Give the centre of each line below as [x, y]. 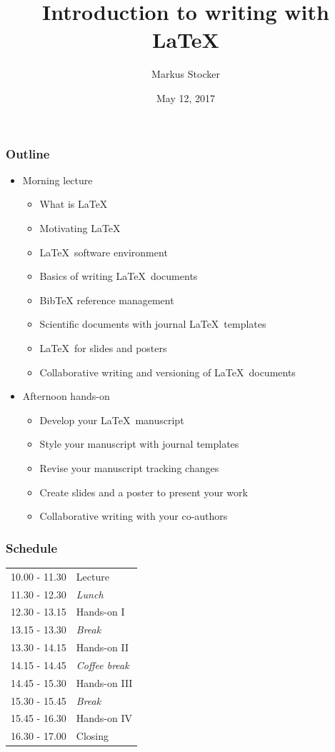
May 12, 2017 [186, 97]
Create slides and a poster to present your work [144, 492]
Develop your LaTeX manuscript [112, 420]
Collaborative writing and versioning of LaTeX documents [167, 372]
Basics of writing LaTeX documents [119, 276]
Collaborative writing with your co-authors [134, 516]
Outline [28, 153]
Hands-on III [104, 682]
